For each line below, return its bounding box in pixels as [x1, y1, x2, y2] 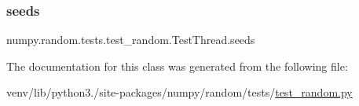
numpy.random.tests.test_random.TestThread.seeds [6, 31, 255, 48]
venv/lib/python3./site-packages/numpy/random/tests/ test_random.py [6, 84, 353, 101]
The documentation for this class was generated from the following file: [6, 57, 348, 74]
